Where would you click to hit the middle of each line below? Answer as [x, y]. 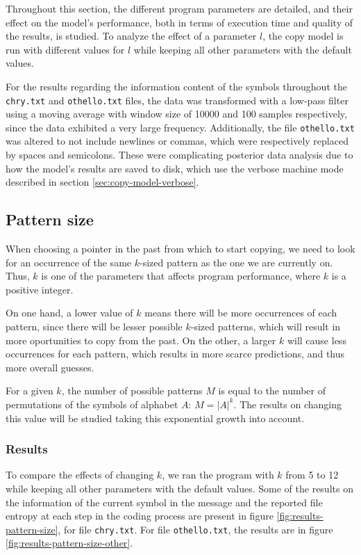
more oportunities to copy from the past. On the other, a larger [141, 340]
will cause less [317, 340]
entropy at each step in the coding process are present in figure [140, 516]
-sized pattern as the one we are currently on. [236, 262]
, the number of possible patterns [132, 391]
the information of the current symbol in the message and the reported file [164, 502]
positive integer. [40, 289]
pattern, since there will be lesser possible [94, 327]
